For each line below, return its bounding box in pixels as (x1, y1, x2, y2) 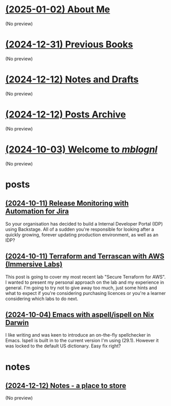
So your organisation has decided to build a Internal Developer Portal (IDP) (5, 220, 163, 227)
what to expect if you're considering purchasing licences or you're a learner (5, 290, 166, 296)
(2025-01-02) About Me (5, 4, 110, 15)
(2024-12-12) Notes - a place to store (5, 381, 127, 390)
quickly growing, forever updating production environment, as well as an (5, 231, 159, 237)
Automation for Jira (5, 207, 69, 216)
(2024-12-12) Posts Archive (5, 109, 126, 120)
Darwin (5, 318, 29, 327)
